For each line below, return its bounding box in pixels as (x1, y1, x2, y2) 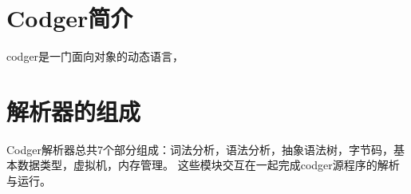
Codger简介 (6, 2, 133, 34)
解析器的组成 (6, 94, 141, 127)
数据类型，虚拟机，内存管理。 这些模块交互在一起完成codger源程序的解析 (17, 156, 400, 173)
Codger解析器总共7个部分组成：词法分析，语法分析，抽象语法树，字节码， (6, 141, 393, 157)
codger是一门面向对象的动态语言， (6, 48, 184, 65)
